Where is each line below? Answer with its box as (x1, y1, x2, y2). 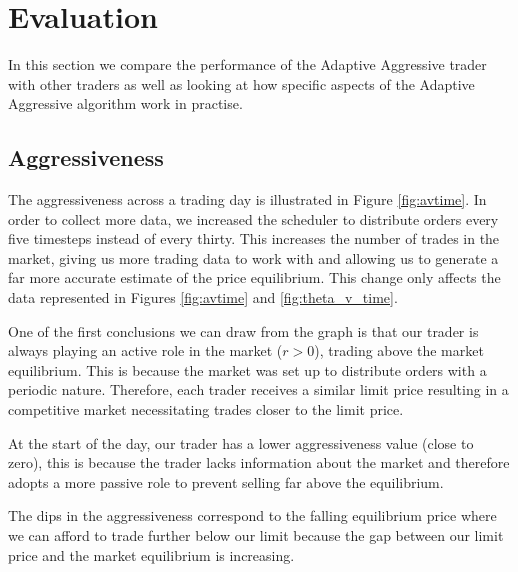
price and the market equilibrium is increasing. (8, 544, 295, 565)
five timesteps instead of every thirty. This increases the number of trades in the (8, 228, 500, 249)
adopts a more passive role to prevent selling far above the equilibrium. (8, 471, 444, 492)
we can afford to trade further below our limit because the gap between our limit (8, 525, 504, 546)
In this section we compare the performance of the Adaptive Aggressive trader (8, 54, 487, 75)
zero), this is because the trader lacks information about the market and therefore (8, 452, 510, 473)
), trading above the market (314, 340, 484, 361)
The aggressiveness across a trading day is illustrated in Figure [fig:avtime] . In (8, 189, 487, 210)
